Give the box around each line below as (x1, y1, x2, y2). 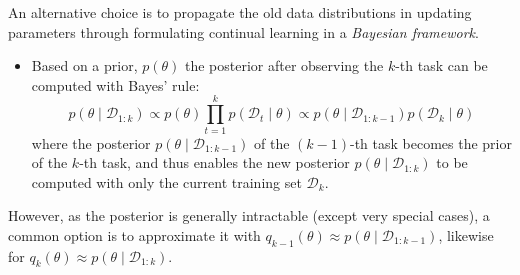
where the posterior (31, 132, 151, 153)
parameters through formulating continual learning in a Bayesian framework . (8, 21, 479, 42)
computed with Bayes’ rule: (31, 74, 200, 95)
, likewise (438, 224, 494, 245)
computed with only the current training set (31, 171, 302, 192)
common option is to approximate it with (8, 224, 261, 245)
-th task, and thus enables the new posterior (79, 152, 350, 173)
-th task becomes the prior (349, 132, 512, 153)
